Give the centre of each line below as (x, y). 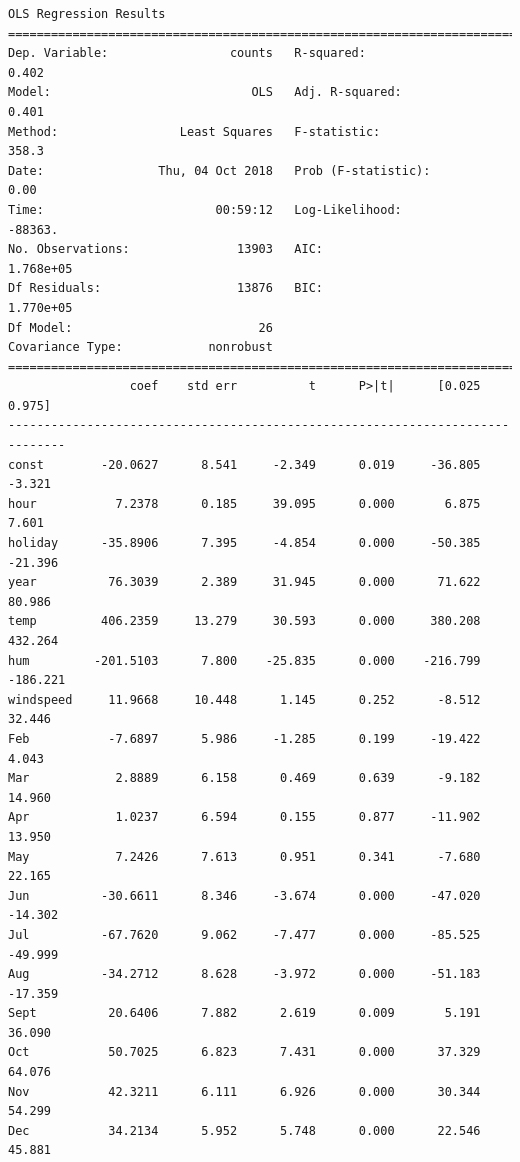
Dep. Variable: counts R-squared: (187, 53)
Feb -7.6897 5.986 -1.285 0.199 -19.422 (244, 738)
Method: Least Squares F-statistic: (194, 131)
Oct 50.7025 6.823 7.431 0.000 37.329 (244, 1052)
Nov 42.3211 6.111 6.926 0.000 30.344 (244, 1091)
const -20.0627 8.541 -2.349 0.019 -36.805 (244, 464)
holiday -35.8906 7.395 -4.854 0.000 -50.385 (244, 543)
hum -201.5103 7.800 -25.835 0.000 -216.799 (244, 660)
